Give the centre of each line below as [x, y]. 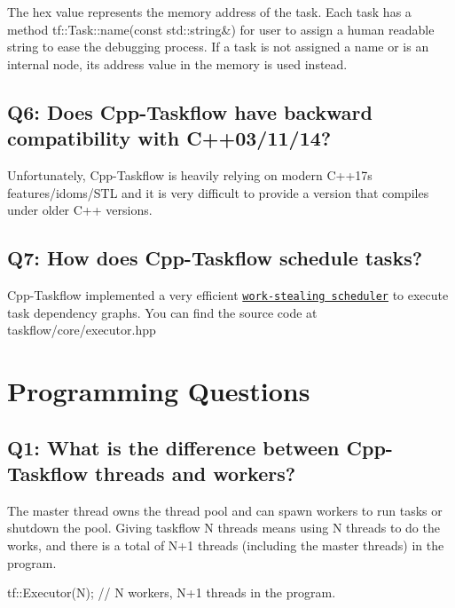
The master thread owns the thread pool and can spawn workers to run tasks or [225, 510]
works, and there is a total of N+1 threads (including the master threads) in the [226, 545]
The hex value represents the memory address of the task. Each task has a [209, 12]
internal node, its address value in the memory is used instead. [177, 63]
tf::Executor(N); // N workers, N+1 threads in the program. [172, 592]
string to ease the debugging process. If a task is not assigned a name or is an [218, 47]
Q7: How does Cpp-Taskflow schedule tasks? [215, 258]
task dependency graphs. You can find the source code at [162, 312]
